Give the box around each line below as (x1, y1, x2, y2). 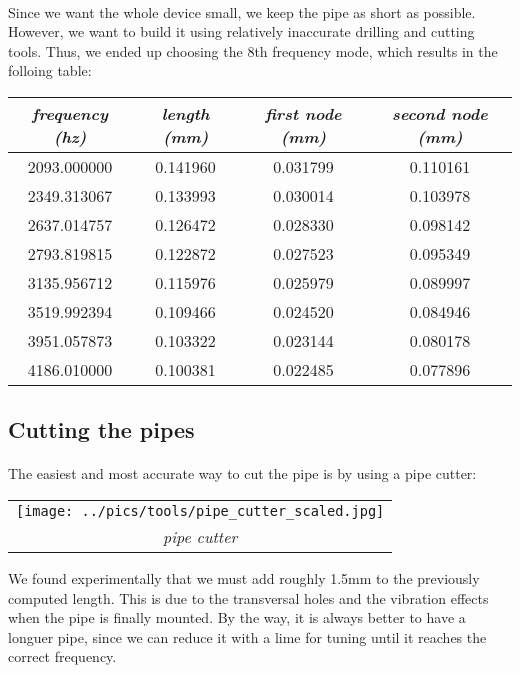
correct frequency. (8, 646, 117, 667)
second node (392, 101, 488, 125)
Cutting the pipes (8, 414, 195, 445)
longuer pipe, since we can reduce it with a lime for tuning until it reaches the (8, 626, 487, 647)
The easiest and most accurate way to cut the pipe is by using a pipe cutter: (8, 463, 477, 484)
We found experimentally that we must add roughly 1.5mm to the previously (8, 567, 480, 588)
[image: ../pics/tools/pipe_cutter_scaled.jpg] (16, 502, 385, 519)
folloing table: (8, 60, 92, 81)
